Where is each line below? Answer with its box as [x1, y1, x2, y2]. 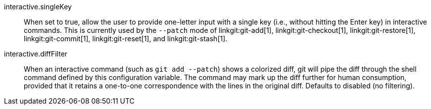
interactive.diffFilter [4, 50, 68, 58]
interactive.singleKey [4, 2, 72, 11]
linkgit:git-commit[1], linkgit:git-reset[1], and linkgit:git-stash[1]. [24, 34, 228, 43]
